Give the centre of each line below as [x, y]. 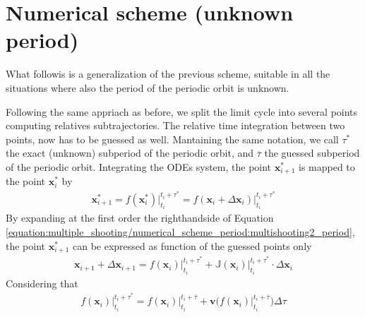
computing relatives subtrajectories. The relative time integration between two [175, 125]
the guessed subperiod [312, 153]
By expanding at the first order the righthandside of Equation [140, 218]
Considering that [42, 283]
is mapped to [327, 166]
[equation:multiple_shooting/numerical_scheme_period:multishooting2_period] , [180, 232]
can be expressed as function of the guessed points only [192, 245]
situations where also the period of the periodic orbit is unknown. [148, 87]
